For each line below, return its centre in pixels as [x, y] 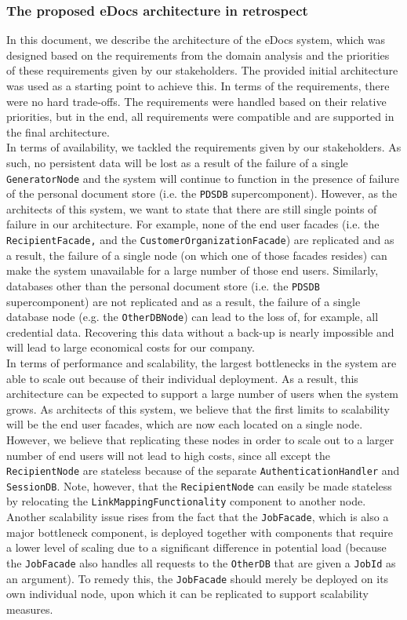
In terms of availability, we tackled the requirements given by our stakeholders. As [204, 147]
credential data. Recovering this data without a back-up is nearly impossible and [200, 332]
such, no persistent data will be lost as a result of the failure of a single [177, 162]
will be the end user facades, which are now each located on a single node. [185, 424]
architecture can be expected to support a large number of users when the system [202, 394]
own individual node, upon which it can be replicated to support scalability [187, 594]
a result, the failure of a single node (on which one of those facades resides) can [197, 255]
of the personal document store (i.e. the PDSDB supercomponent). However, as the [202, 193]
